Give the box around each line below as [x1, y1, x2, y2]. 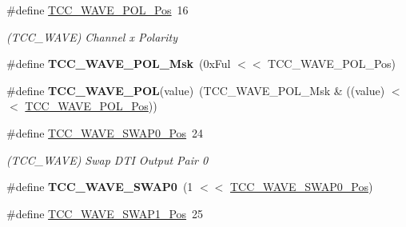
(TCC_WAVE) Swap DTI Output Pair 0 [6, 151, 209, 168]
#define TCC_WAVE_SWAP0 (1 [6, 178, 193, 195]
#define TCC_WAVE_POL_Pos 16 [6, 2, 189, 18]
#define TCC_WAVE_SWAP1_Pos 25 [6, 205, 204, 221]
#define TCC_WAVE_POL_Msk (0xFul [6, 55, 231, 72]
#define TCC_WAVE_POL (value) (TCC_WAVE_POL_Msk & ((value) [6, 82, 385, 98]
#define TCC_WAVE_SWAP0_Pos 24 [6, 124, 204, 141]
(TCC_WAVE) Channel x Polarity [6, 28, 178, 45]
